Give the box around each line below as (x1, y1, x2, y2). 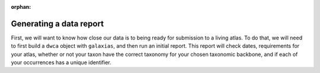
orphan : (11, 4, 31, 10)
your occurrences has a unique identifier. (11, 59, 112, 66)
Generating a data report (11, 18, 104, 29)
